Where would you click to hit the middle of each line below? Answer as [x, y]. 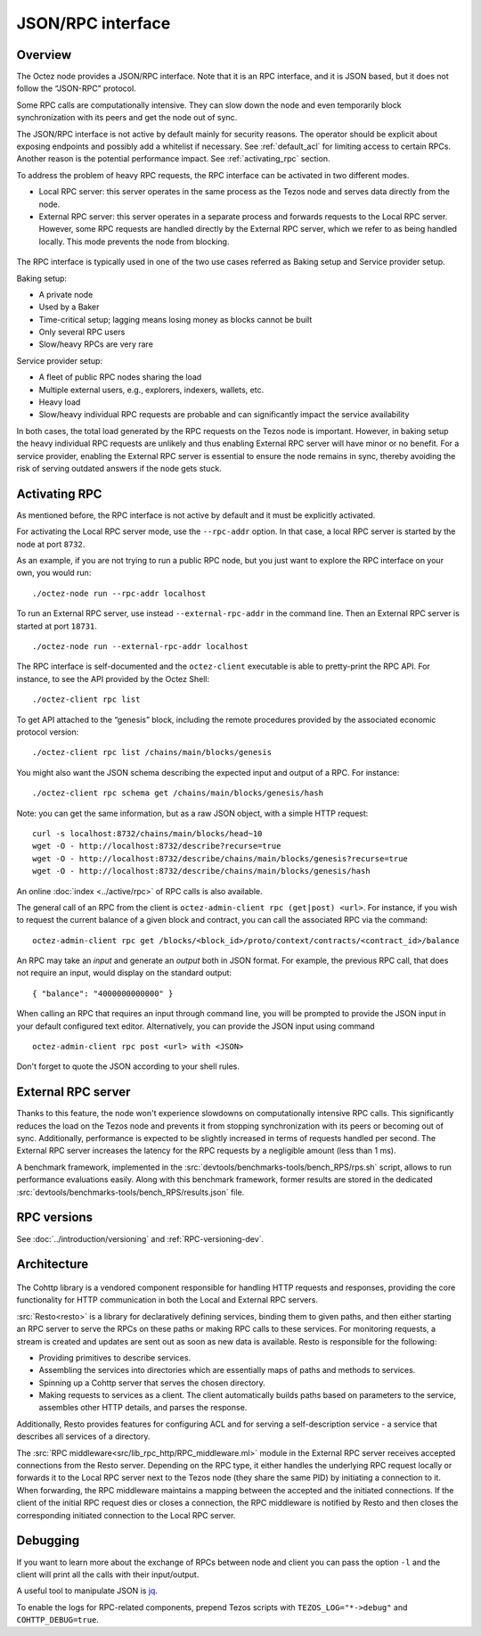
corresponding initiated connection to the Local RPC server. [126, 1515]
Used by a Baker [69, 307]
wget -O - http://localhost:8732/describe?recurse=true [157, 846]
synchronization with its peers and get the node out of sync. [127, 118]
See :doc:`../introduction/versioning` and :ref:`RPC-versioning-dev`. [140, 1238]
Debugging [48, 1541]
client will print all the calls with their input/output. [108, 1574]
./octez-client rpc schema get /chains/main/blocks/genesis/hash [178, 793]
